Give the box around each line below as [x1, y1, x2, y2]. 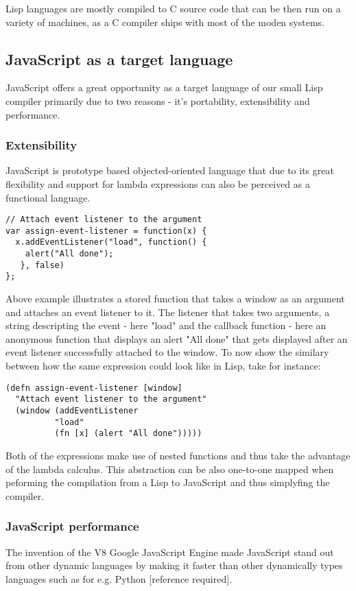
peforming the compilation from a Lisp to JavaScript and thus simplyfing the [5, 475, 330, 490]
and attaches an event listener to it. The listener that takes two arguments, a [5, 304, 330, 319]
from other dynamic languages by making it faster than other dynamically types [5, 558, 343, 572]
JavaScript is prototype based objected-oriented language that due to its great [5, 163, 334, 178]
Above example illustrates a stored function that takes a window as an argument [5, 291, 345, 306]
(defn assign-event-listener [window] [5, 383, 182, 393]
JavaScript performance [5, 518, 139, 535]
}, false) [20, 260, 64, 270]
